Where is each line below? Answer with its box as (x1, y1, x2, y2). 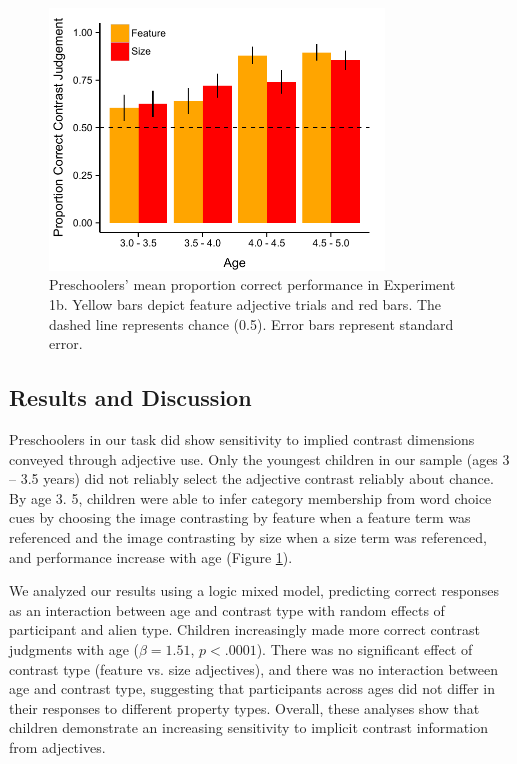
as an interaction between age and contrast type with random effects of (9, 599, 445, 620)
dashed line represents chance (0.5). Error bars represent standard (49, 313, 454, 334)
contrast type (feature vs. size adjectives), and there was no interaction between (9, 658, 498, 679)
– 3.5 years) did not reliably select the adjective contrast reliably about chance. (9, 468, 494, 489)
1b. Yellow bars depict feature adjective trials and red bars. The (49, 294, 442, 315)
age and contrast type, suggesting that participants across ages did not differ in (9, 678, 496, 699)
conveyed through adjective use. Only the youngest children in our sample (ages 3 (9, 448, 510, 469)
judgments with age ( (9, 639, 139, 659)
